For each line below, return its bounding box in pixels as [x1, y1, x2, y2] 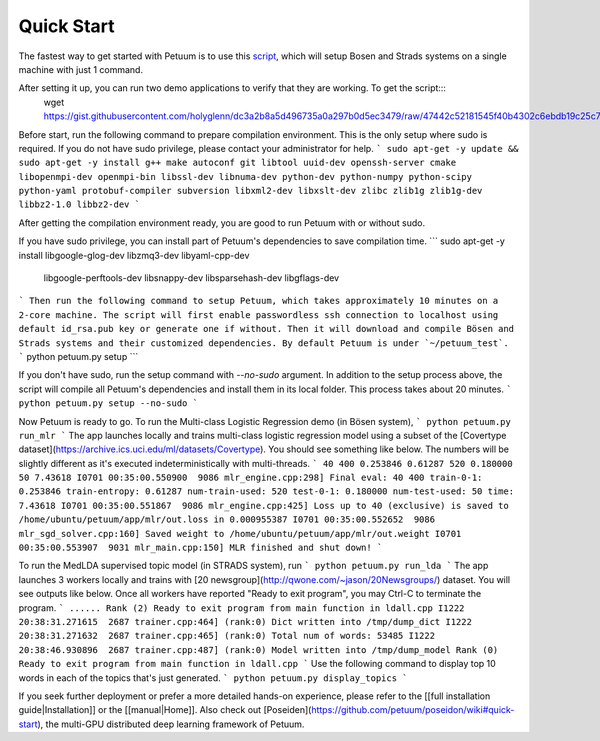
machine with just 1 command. [18, 63, 144, 75]
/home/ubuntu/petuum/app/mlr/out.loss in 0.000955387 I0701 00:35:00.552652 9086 [18, 514, 435, 525]
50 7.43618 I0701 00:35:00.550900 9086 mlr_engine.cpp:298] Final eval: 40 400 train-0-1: [18, 472, 483, 484]
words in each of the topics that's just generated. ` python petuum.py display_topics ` [18, 671, 408, 684]
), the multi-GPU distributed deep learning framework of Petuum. [36, 718, 305, 730]
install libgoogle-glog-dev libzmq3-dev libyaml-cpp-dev [18, 249, 250, 261]
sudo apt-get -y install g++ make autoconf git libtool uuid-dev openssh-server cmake [18, 157, 457, 169]
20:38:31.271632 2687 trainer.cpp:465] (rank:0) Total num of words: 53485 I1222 [18, 630, 435, 642]
